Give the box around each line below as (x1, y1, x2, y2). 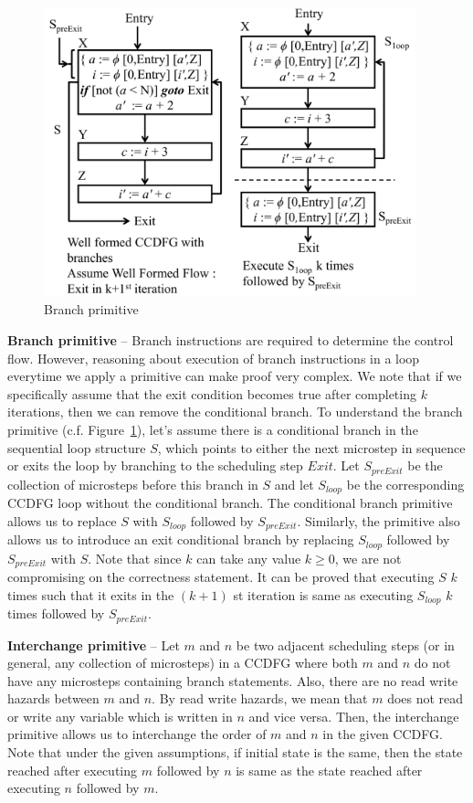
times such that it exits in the (7, 585, 174, 604)
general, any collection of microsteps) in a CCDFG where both (7, 653, 358, 672)
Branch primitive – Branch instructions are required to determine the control (7, 330, 454, 349)
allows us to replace (7, 511, 117, 530)
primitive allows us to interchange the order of (7, 724, 267, 744)
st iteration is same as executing (233, 585, 414, 604)
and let (274, 474, 314, 493)
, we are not (334, 548, 402, 567)
